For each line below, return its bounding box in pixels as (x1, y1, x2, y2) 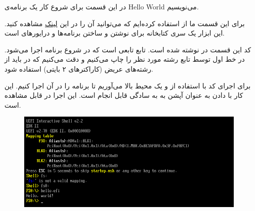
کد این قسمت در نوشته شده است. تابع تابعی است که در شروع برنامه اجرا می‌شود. (4, 44, 251, 54)
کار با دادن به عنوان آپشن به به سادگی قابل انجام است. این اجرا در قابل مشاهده (4, 90, 243, 100)
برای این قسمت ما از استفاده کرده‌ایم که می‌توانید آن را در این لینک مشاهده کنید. (4, 18, 245, 28)
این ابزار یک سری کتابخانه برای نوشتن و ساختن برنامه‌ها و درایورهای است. (4, 28, 225, 38)
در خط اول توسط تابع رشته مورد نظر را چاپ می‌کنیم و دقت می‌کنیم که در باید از (4, 54, 245, 64)
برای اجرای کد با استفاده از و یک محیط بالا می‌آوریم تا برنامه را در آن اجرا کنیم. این (4, 80, 251, 90)
